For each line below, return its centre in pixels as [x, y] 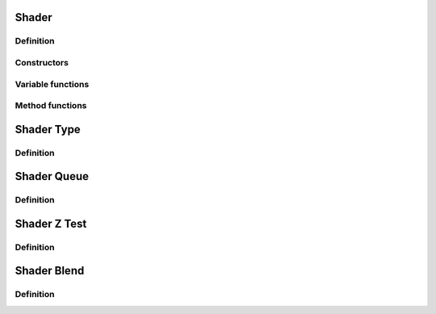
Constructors [42, 62]
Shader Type [48, 129]
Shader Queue [52, 176]
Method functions [51, 106]
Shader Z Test [51, 223]
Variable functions [52, 84]
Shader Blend [50, 271]
